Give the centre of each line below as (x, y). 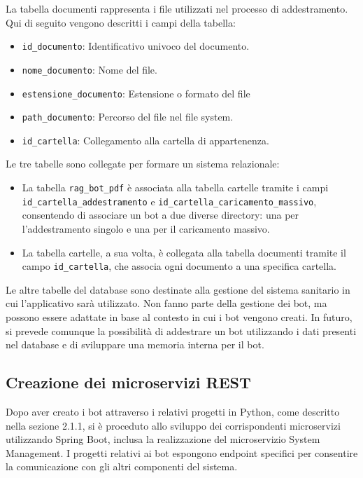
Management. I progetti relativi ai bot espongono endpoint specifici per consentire (182, 452)
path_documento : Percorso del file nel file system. (128, 117)
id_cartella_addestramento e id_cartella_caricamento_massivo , (169, 201)
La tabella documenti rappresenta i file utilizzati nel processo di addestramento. (177, 8)
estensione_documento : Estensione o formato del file (136, 93)
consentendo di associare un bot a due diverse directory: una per (161, 215)
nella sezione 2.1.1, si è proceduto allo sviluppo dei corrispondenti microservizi (173, 425)
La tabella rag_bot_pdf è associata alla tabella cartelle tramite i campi (175, 187)
